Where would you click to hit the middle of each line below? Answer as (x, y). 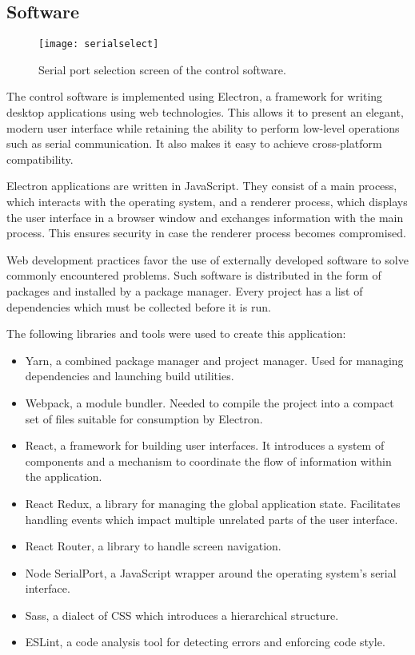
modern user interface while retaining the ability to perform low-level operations (203, 127)
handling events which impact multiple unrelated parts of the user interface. (211, 519)
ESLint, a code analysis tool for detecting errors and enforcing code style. (205, 642)
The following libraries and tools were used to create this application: (176, 333)
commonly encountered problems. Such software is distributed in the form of (194, 275)
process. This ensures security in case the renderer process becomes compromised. (207, 233)
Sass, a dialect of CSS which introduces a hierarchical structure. (182, 615)
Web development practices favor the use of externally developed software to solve (207, 259)
